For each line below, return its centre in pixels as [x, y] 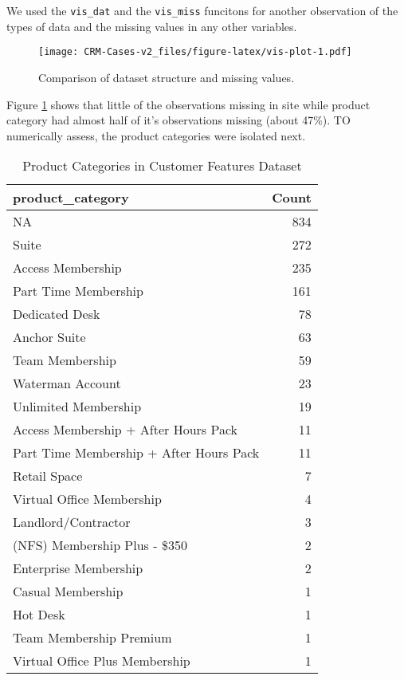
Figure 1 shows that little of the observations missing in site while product [188, 104]
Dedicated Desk [57, 314]
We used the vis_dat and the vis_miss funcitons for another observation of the [202, 10]
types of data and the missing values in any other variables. [152, 26]
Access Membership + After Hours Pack [126, 430]
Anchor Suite [49, 337]
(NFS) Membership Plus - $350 [100, 545]
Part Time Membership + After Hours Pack [136, 453]
